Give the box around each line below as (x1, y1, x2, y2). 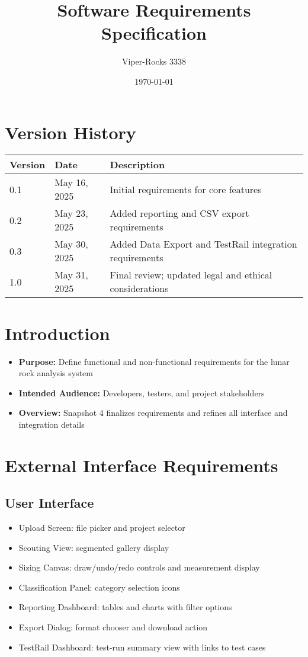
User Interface (5, 493, 94, 512)
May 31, (54, 268, 88, 282)
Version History (5, 120, 136, 144)
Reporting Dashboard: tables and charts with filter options (18, 601, 232, 613)
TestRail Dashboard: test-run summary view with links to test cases (18, 640, 266, 653)
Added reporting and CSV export (110, 206, 249, 220)
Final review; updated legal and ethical (110, 268, 272, 282)
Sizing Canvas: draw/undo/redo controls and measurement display (18, 561, 260, 573)
